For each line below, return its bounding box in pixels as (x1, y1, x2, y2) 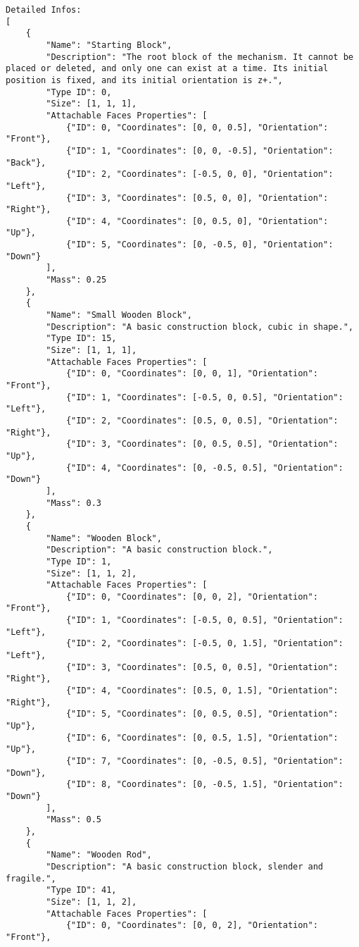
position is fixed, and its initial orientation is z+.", (6, 75, 283, 85)
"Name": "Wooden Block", (46, 533, 162, 543)
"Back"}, (6, 157, 46, 168)
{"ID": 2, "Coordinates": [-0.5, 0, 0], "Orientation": (65, 169, 334, 180)
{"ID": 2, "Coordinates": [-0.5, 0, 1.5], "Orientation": (65, 638, 344, 649)
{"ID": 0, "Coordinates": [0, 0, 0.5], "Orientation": (65, 122, 329, 132)
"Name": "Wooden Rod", (46, 850, 152, 860)
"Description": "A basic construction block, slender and (46, 861, 324, 872)
